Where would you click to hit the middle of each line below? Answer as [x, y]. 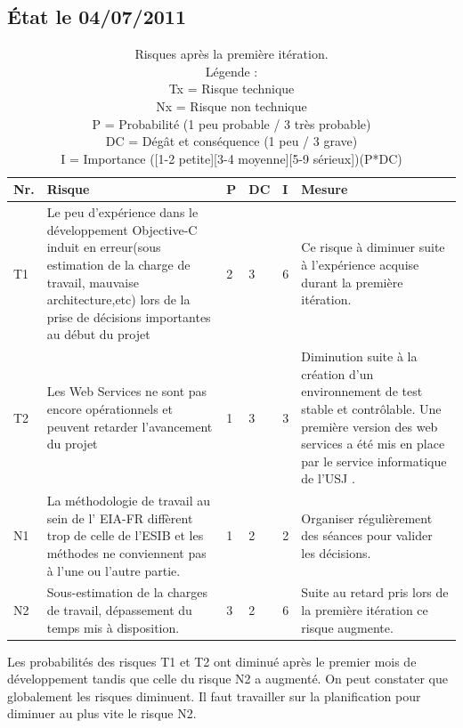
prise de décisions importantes [129, 316]
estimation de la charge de [118, 264]
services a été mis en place [373, 444]
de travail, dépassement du [119, 610]
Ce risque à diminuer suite [373, 247]
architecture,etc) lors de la [118, 299]
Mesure [325, 189]
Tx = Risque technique [231, 89]
